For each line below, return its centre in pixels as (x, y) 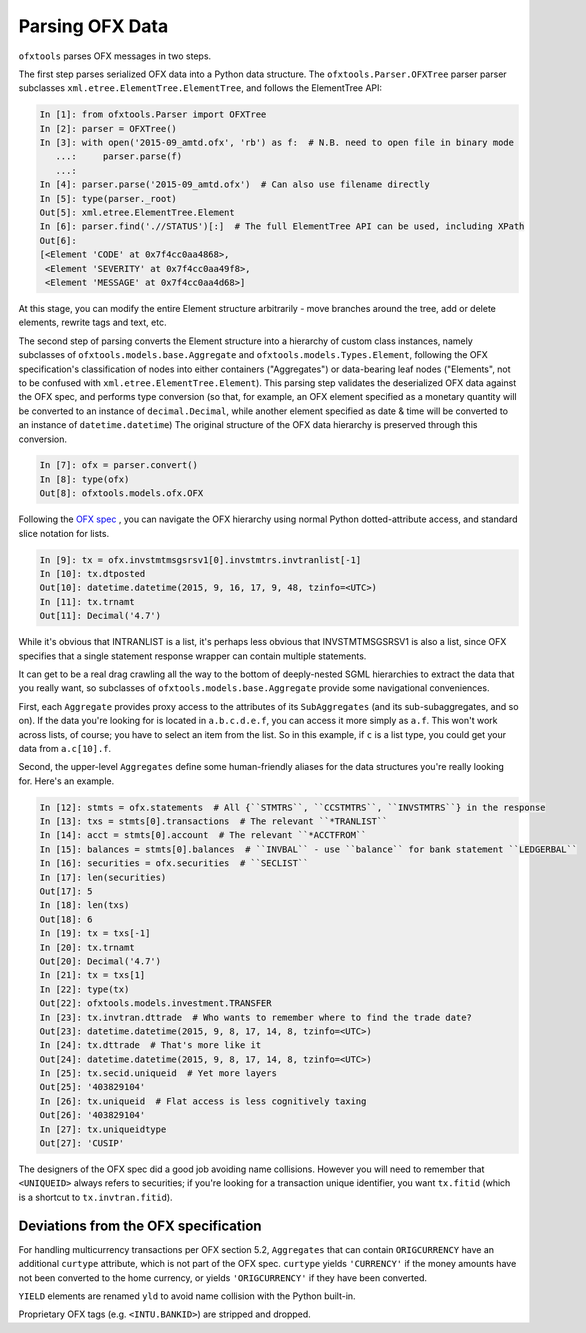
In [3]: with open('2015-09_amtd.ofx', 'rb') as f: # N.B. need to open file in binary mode (277, 143)
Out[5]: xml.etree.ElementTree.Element (137, 213)
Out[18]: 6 (66, 919)
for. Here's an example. (66, 781)
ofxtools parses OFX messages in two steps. (115, 56)
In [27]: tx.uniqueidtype (103, 1129)
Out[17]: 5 (66, 891)
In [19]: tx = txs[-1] (95, 933)
